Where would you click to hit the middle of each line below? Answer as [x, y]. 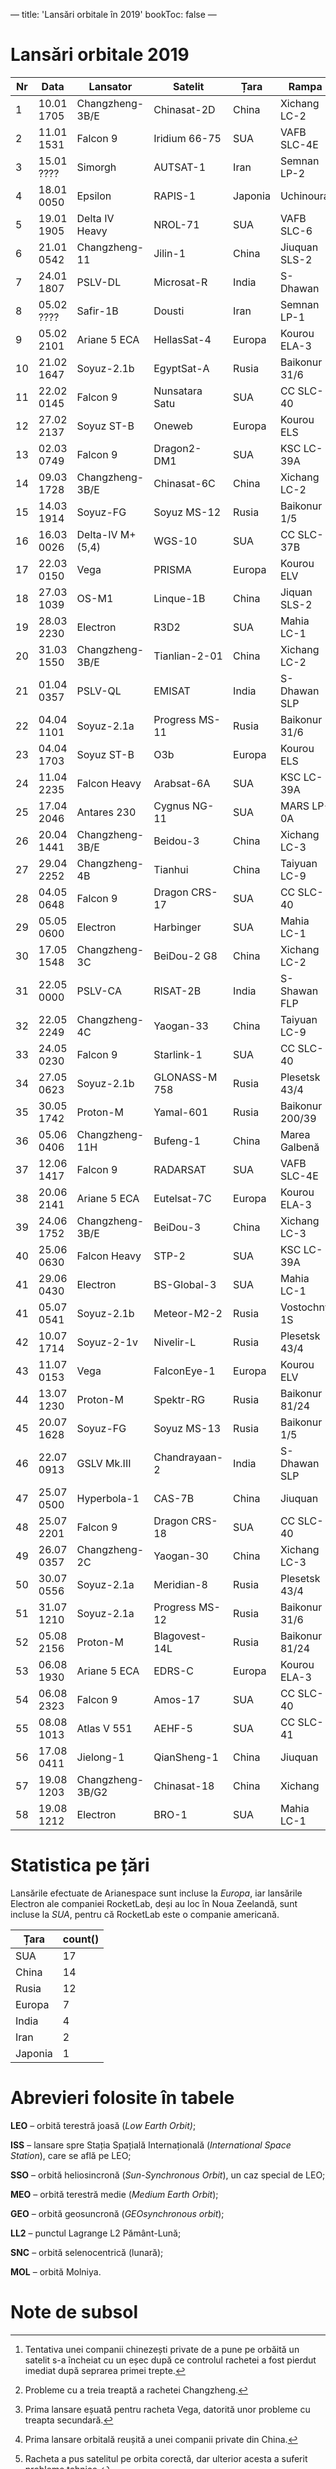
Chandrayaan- [188, 1457]
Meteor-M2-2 [188, 1313]
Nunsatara [178, 391]
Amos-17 [177, 1699]
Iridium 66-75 [187, 138]
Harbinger [177, 927]
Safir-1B [97, 311]
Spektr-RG [179, 1399]
